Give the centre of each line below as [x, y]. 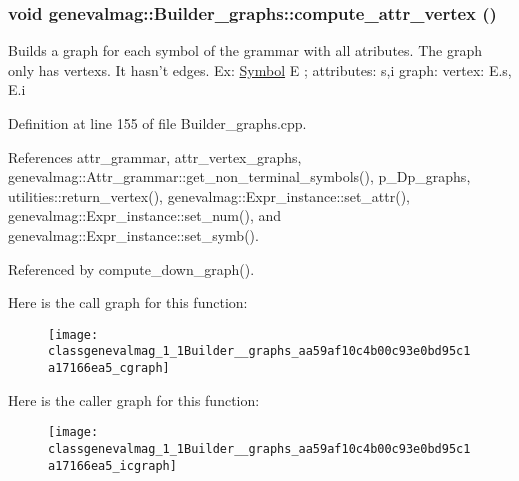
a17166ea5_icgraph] [112, 465]
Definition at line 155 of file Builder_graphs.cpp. [157, 123]
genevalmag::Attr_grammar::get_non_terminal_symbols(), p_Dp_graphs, [239, 176]
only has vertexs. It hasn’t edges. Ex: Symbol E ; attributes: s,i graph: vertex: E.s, [260, 69]
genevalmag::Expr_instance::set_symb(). [133, 234]
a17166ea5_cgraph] [109, 368]
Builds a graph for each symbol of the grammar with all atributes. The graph [245, 50]
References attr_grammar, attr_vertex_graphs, [155, 156]
